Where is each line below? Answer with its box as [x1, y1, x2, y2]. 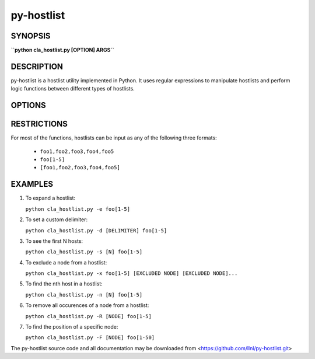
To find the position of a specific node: [25, 323, 118, 330]
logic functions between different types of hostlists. [10, 85, 135, 92]
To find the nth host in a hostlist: [25, 280, 103, 287]
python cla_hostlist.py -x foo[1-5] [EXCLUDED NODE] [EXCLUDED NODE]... [25, 270, 238, 277]
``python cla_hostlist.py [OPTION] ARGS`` [10, 47, 115, 54]
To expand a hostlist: [25, 194, 76, 201]
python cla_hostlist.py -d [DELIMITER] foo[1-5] [25, 227, 167, 233]
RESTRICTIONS [10, 119, 68, 129]
